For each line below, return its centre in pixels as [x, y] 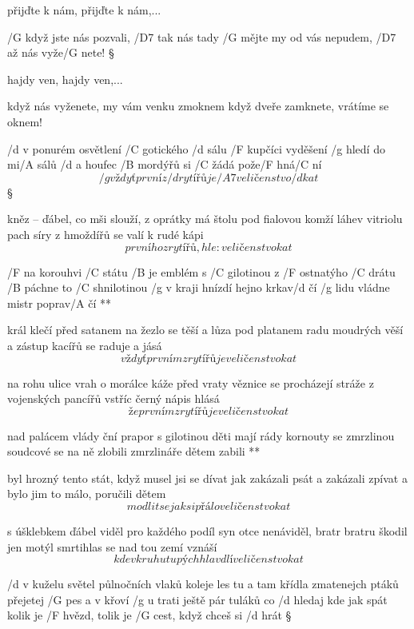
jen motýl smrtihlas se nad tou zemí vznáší [112, 546]
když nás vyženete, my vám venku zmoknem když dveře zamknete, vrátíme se [198, 106]
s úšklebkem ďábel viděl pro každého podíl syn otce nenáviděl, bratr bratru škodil [207, 531]
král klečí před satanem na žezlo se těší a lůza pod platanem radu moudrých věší [205, 330]
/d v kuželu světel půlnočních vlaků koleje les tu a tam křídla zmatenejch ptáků [203, 584]
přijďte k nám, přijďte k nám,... [84, 10]
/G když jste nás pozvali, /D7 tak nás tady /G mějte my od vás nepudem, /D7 [202, 36]
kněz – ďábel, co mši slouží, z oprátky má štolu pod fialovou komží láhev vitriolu [205, 219]
